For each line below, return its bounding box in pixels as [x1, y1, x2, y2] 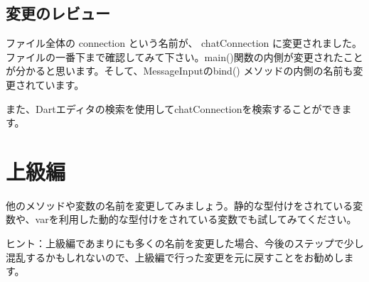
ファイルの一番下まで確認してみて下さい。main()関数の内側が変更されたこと [6, 49, 363, 64]
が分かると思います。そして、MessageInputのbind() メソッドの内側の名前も [6, 63, 353, 78]
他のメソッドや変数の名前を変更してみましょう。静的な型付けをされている [6, 197, 353, 212]
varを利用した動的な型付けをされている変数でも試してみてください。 [35, 212, 357, 227]
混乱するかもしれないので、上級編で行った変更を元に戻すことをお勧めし [6, 249, 344, 264]
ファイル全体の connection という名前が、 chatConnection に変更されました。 [6, 36, 362, 50]
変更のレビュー [6, 2, 110, 24]
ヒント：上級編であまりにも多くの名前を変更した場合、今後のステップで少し [6, 236, 364, 251]
